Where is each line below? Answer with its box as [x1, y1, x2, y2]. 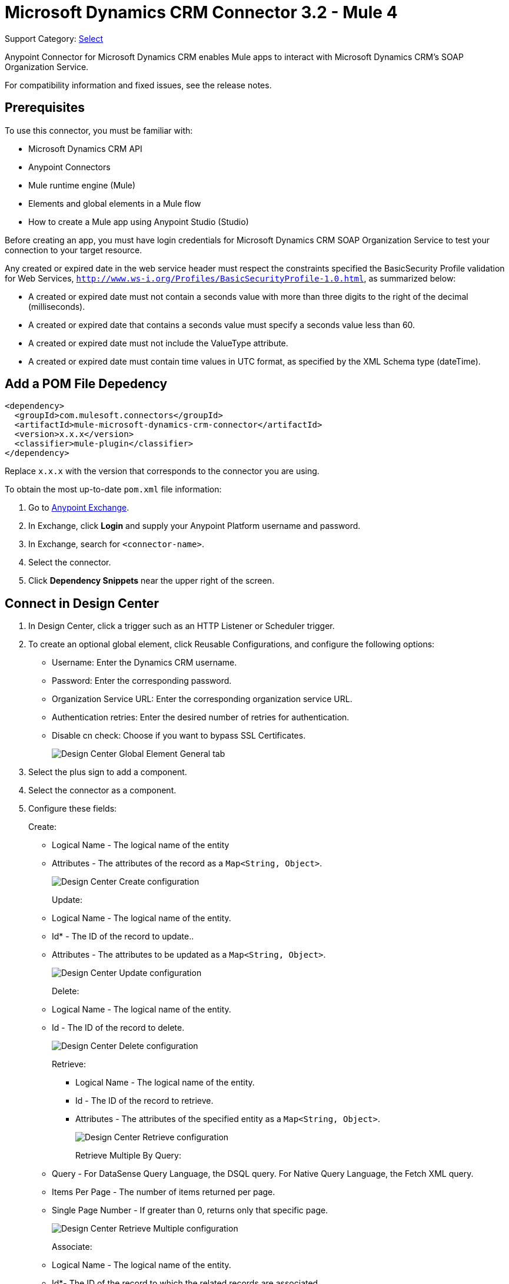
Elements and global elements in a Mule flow [28, 198, 201, 209]
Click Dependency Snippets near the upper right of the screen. [28, 575, 275, 586]
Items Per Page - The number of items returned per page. [52, 1187, 275, 1197]
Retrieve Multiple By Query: [75, 1150, 181, 1161]
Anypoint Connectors [28, 161, 111, 172]
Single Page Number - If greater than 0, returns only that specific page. [52, 1205, 328, 1216]
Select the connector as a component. [28, 785, 177, 796]
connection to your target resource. [5, 244, 142, 255]
